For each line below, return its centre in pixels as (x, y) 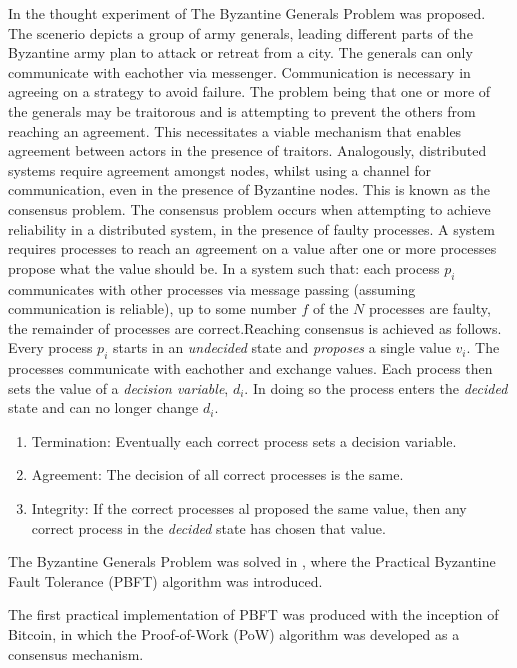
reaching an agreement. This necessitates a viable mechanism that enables (235, 130)
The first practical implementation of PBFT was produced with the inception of (253, 614)
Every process (50, 347)
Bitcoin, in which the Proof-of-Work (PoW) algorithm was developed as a (234, 634)
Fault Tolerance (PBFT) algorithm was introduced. (165, 580)
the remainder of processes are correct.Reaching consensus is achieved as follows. (255, 327)
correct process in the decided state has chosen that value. (208, 527)
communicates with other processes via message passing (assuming (212, 288)
